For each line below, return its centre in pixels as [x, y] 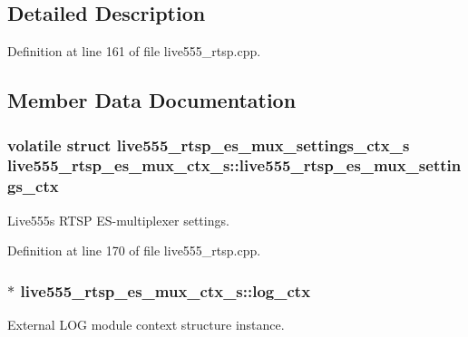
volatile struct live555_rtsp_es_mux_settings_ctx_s [209, 144]
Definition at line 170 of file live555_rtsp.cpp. [134, 250]
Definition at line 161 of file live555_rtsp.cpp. [134, 51]
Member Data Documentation [152, 100]
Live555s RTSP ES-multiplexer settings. [118, 220]
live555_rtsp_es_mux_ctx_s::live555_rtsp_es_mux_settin [234, 165]
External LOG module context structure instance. [146, 325]
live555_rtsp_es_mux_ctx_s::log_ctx [166, 290]
